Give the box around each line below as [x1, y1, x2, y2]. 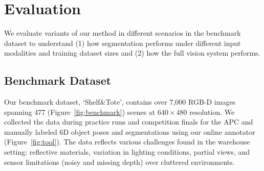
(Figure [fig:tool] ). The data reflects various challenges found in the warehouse [4, 136, 250, 147]
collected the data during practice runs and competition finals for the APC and [4, 116, 253, 127]
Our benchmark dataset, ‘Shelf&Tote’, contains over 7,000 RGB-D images [4, 96, 236, 107]
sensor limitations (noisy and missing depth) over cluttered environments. [4, 156, 235, 167]
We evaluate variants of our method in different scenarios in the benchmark [4, 28, 241, 38]
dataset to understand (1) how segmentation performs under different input [4, 37, 241, 48]
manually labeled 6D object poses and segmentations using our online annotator [4, 126, 255, 137]
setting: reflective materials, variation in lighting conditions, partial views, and [4, 146, 250, 157]
